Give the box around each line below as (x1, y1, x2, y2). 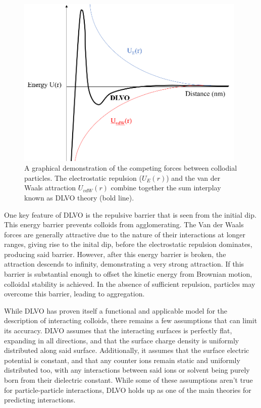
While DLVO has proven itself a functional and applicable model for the (4, 305, 228, 316)
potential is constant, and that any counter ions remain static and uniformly (4, 354, 240, 365)
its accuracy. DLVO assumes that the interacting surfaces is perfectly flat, (4, 325, 232, 336)
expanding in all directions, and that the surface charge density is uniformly (4, 335, 239, 345)
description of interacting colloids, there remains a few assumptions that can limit (4, 315, 257, 326)
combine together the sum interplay (111, 182, 221, 193)
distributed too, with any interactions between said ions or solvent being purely (4, 365, 250, 375)
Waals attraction (24, 182, 76, 193)
